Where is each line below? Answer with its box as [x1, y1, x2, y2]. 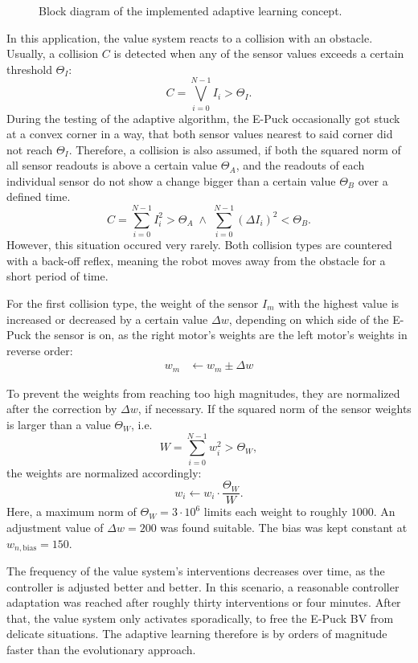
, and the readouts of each [236, 157, 365, 174]
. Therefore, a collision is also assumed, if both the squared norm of [68, 141, 401, 158]
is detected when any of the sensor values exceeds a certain [113, 45, 404, 62]
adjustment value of [6, 518, 104, 535]
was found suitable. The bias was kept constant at [160, 518, 408, 535]
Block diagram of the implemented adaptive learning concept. [39, 2, 342, 18]
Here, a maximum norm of [6, 503, 137, 520]
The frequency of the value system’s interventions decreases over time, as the [6, 563, 385, 579]
